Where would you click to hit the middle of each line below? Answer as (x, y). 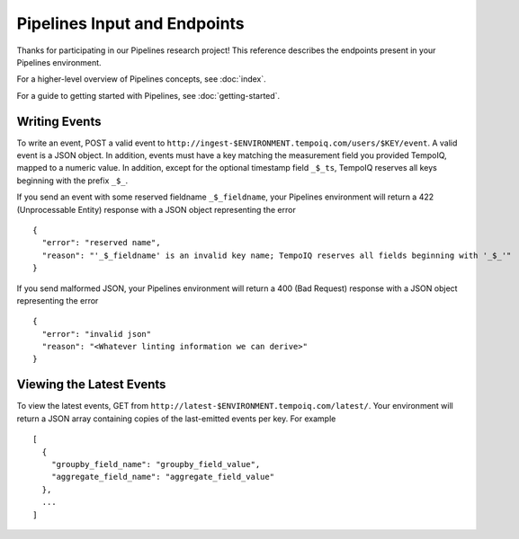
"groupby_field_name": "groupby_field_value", (156, 464)
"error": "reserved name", (101, 243)
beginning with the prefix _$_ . (72, 181)
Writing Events (59, 121)
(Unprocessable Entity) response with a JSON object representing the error (156, 209)
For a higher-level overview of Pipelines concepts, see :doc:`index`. (142, 79)
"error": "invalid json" (97, 334)
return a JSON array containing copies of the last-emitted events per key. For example (176, 419)
